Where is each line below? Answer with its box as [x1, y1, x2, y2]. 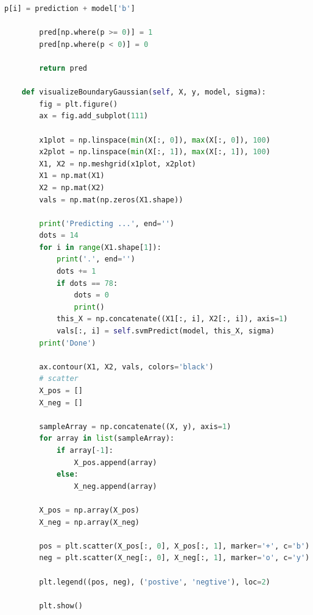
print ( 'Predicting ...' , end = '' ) [39, 219, 175, 228]
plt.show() [39, 601, 83, 610]
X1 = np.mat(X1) [39, 171, 105, 180]
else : [56, 470, 79, 479]
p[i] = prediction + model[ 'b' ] [4, 4, 135, 13]
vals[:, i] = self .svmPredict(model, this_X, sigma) [56, 327, 275, 336]
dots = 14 [39, 231, 79, 240]
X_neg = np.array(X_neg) [39, 517, 139, 527]
